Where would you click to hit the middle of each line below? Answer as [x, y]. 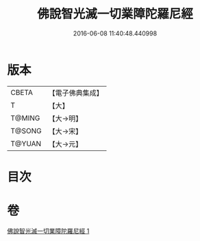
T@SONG [26, 130]
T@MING [25, 118]
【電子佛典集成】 [76, 93]
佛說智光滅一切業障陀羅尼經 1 [48, 231]
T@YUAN [26, 143]
